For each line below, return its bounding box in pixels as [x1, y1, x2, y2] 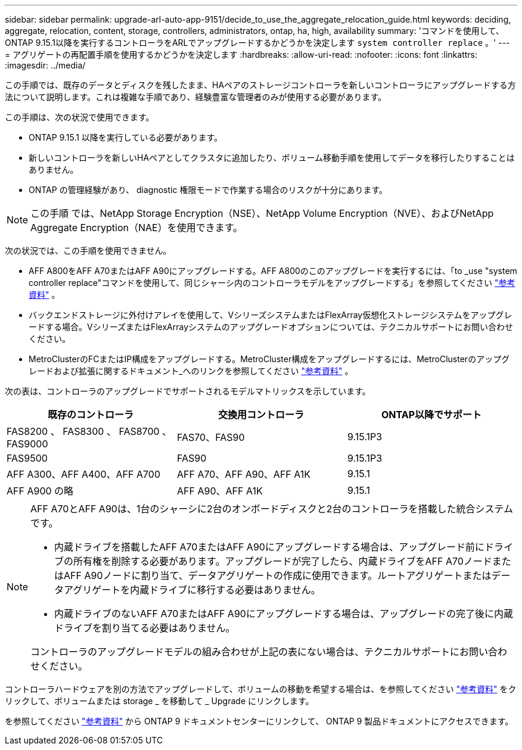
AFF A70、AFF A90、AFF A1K [176, 468, 311, 480]
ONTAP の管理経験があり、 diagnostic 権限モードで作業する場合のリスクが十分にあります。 [29, 185, 387, 195]
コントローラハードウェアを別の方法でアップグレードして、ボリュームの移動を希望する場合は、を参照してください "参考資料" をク [5, 684, 517, 694]
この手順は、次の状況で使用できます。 [5, 112, 154, 122]
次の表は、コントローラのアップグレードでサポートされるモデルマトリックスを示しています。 [5, 386, 371, 396]
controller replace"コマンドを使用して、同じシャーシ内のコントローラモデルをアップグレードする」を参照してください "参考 [29, 278, 515, 288]
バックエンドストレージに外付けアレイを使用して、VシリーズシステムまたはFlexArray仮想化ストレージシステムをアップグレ [29, 310, 512, 320]
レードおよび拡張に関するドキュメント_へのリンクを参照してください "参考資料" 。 [29, 366, 353, 376]
